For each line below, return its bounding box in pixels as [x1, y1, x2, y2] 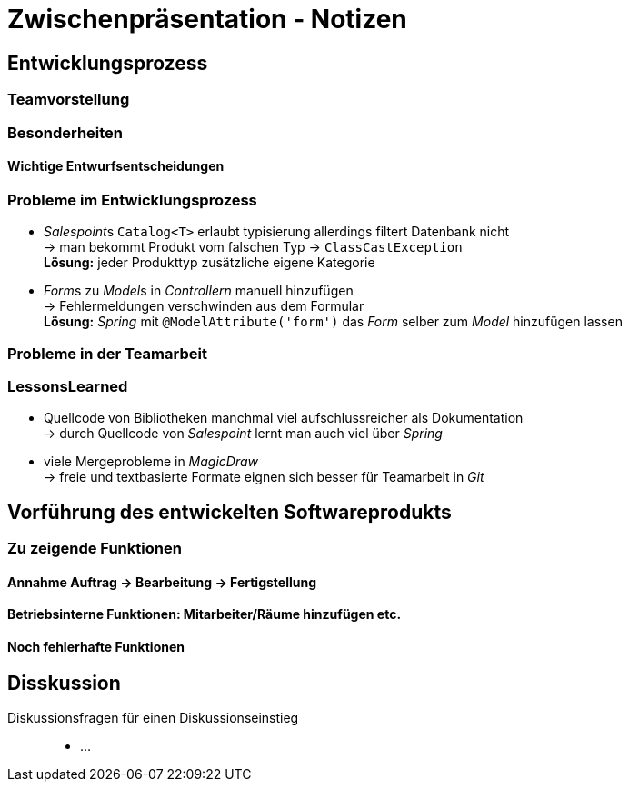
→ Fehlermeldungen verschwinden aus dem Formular [44, 298, 364, 315]
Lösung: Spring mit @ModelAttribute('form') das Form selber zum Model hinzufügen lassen [44, 314, 623, 330]
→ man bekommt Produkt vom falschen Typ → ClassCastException [44, 239, 463, 255]
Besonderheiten [7, 123, 124, 142]
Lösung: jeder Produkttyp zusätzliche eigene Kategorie [44, 255, 375, 271]
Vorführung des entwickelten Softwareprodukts [7, 500, 452, 524]
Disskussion [7, 671, 121, 694]
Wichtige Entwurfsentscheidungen [7, 158, 225, 175]
